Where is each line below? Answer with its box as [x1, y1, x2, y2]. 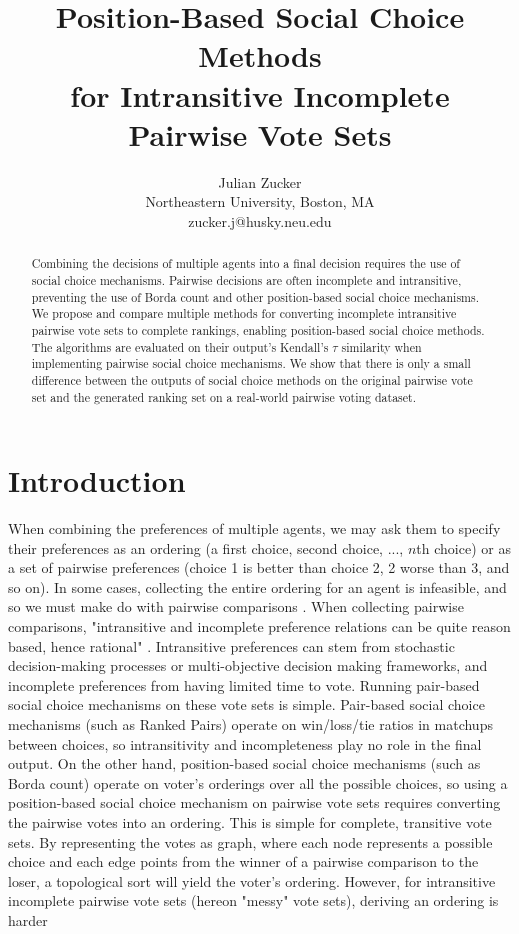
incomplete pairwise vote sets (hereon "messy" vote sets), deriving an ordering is [8, 890, 499, 911]
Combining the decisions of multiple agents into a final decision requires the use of [31, 255, 460, 272]
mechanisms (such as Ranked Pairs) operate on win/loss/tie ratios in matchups [8, 714, 493, 735]
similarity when [341, 338, 422, 355]
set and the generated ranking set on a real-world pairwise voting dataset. [31, 388, 417, 405]
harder [8, 909, 48, 930]
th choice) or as [416, 537, 511, 558]
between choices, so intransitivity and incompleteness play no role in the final [8, 733, 482, 754]
